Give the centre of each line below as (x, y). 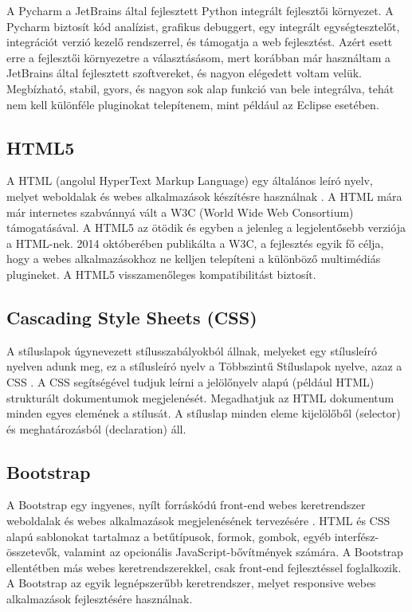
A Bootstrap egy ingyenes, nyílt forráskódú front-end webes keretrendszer (186, 505)
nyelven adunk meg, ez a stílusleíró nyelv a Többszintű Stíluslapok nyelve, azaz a (204, 366)
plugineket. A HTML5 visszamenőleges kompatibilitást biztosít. (161, 274)
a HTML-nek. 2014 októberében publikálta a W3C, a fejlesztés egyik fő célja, (195, 243)
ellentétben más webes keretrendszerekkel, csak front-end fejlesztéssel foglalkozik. (204, 567)
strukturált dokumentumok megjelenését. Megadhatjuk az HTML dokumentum (200, 397)
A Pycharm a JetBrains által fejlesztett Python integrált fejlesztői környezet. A (200, 10)
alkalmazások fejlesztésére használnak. (100, 599)
